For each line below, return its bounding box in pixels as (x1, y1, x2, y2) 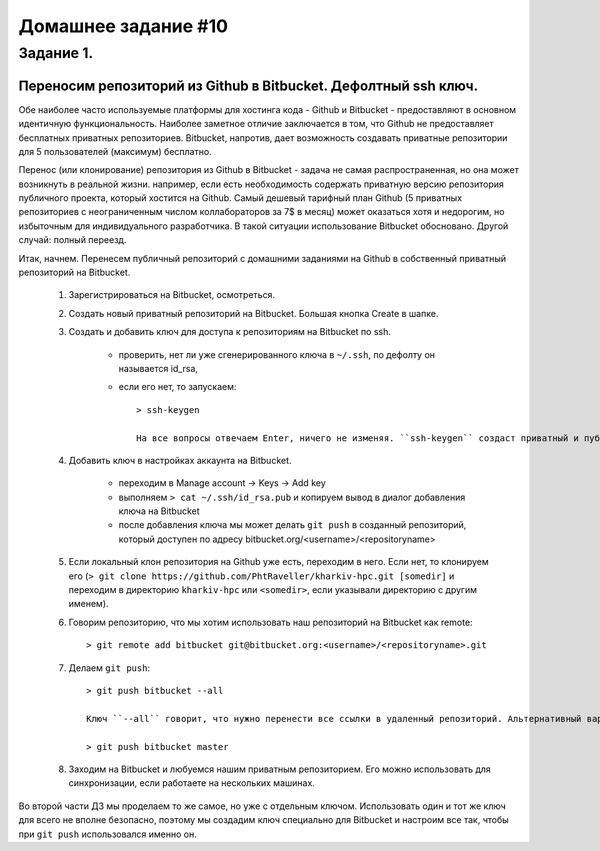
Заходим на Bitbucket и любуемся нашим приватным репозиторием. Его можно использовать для (68, 763, 492, 775)
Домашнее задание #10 (18, 15, 229, 37)
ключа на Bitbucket (118, 505, 200, 517)
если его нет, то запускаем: (118, 381, 237, 393)
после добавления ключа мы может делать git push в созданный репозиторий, (118, 519, 467, 531)
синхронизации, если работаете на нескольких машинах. (68, 777, 315, 789)
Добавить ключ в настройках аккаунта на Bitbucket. (68, 454, 292, 466)
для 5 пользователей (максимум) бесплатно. (18, 145, 212, 157)
